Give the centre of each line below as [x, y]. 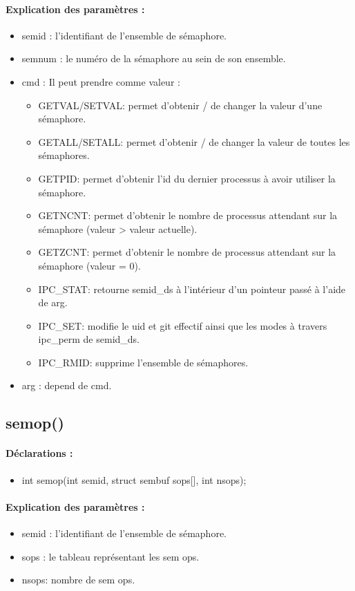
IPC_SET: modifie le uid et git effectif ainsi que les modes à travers [183, 325]
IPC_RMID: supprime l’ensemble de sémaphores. [143, 362]
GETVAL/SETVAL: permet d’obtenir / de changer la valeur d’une [180, 105]
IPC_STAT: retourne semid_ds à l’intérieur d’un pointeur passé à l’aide [192, 289]
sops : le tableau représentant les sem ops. [111, 556]
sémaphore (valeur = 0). [89, 265]
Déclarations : [39, 453]
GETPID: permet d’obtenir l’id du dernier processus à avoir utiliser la [187, 178]
